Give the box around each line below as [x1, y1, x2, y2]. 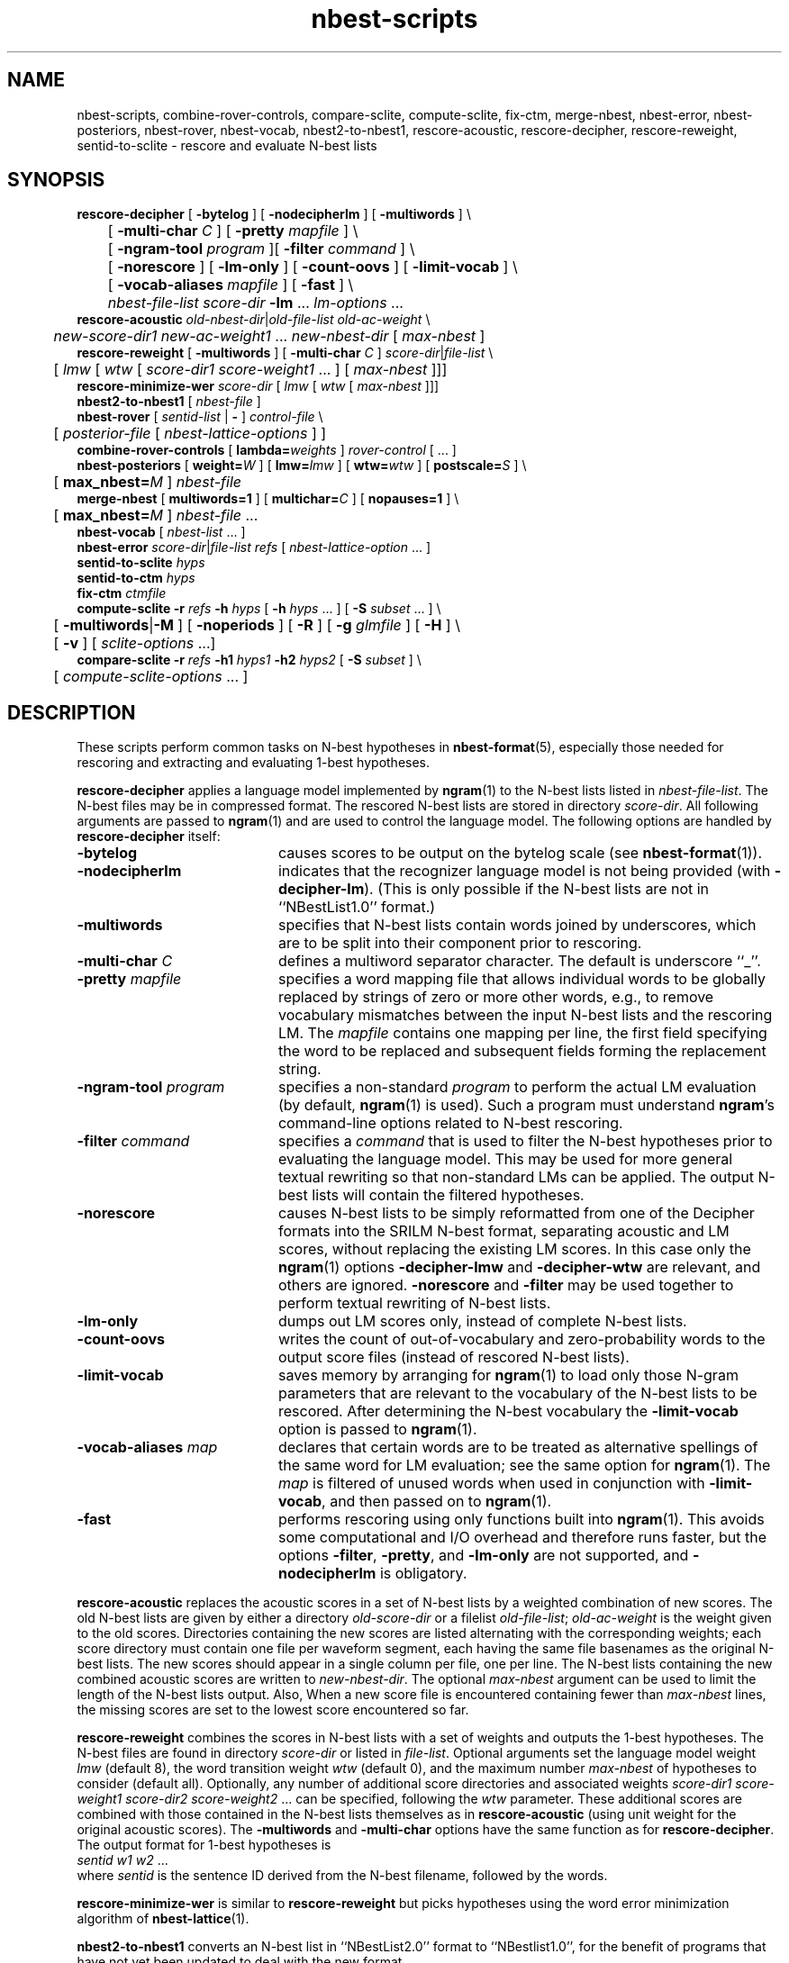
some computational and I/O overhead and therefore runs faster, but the [277, 1528, 767, 1547]
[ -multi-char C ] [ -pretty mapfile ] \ [107, 222, 358, 240]
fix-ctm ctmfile [77, 585, 167, 602]
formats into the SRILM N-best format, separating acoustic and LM [277, 1222, 730, 1241]
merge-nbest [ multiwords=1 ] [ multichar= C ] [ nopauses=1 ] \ [77, 491, 459, 507]
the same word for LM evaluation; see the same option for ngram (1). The [277, 1456, 771, 1475]
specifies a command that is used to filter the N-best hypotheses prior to [277, 1132, 773, 1151]
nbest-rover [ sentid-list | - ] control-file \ [77, 409, 323, 425]
